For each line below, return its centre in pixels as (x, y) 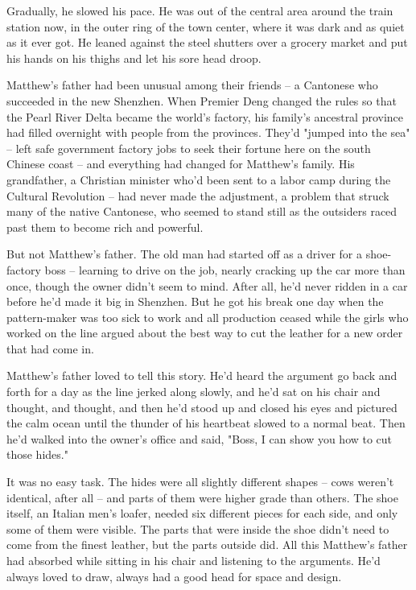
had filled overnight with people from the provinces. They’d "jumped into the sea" (208, 132)
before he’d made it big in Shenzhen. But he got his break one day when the (195, 301)
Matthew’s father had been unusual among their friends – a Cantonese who (192, 85)
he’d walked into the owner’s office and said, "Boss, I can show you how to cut (200, 438)
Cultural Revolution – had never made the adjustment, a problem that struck (198, 195)
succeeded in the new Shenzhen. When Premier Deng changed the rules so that (202, 100)
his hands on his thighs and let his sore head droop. (134, 58)
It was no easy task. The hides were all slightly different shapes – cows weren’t (200, 482)
